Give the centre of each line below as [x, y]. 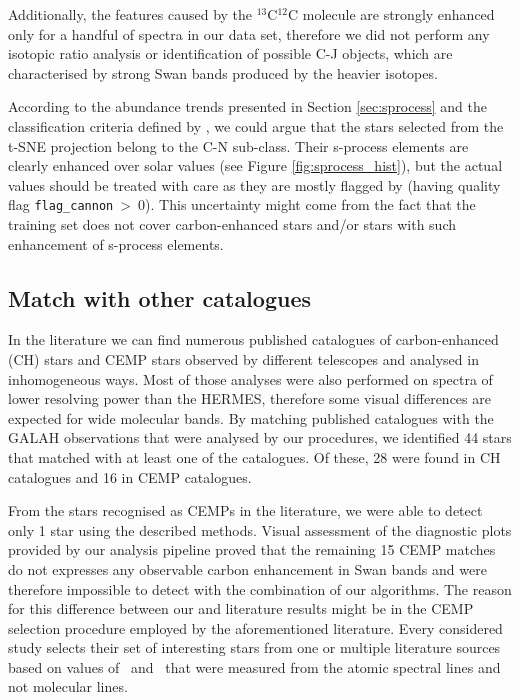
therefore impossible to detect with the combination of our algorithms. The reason [260, 588]
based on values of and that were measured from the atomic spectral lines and [254, 666]
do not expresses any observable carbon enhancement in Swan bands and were [247, 568]
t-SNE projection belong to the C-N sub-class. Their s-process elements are [238, 145]
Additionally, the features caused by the [130, 14]
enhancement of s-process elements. [116, 243]
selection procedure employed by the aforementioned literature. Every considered [255, 627]
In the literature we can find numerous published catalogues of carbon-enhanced [253, 339]
